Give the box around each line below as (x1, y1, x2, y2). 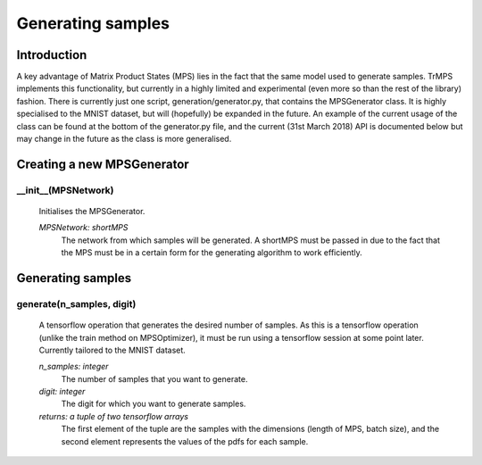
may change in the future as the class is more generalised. (16, 134, 232, 145)
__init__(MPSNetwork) (16, 184, 114, 196)
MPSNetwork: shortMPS (38, 222, 129, 233)
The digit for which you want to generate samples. (61, 398, 246, 410)
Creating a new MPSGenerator (16, 156, 189, 171)
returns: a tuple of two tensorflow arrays (38, 411, 189, 421)
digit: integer (38, 386, 86, 397)
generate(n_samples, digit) (16, 297, 137, 310)
